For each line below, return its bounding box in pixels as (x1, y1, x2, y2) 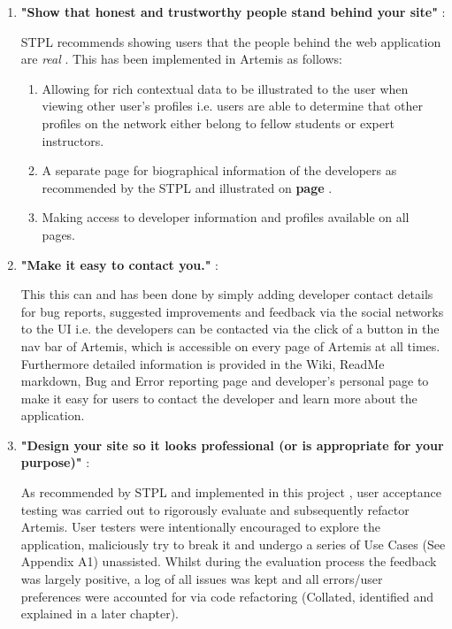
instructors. (42, 131, 104, 150)
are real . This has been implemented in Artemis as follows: (20, 50, 342, 68)
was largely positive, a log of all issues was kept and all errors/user (20, 570, 383, 588)
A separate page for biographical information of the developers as (42, 161, 397, 180)
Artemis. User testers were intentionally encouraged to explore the (20, 518, 380, 536)
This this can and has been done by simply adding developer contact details (20, 285, 433, 303)
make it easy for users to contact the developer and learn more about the (20, 388, 418, 407)
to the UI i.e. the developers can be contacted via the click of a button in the (20, 319, 440, 338)
